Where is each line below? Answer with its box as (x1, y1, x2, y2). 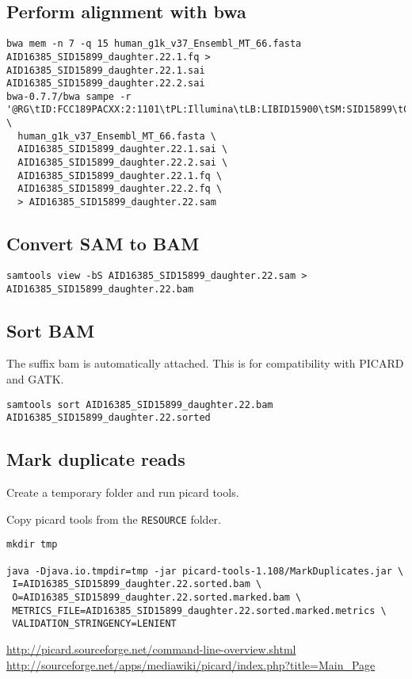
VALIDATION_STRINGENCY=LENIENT (12, 618, 177, 630)
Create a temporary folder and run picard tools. (6, 484, 239, 501)
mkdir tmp (6, 539, 58, 551)
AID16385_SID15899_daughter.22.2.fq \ (17, 183, 223, 195)
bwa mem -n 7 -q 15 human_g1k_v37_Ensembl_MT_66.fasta (6, 38, 302, 50)
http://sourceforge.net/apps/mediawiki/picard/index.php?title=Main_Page (6, 656, 376, 673)
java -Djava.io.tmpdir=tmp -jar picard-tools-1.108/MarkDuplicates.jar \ (6, 565, 404, 577)
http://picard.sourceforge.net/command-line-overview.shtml (6, 641, 296, 657)
